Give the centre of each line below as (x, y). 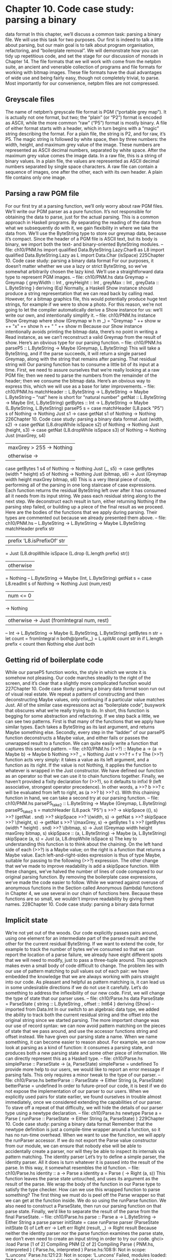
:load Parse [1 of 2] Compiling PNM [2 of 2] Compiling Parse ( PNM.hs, (80, 1244)
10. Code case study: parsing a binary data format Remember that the (79, 1124)
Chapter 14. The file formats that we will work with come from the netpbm (83, 61)
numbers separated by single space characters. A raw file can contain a (81, 166)
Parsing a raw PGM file (42, 194)
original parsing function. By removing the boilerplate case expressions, (81, 876)
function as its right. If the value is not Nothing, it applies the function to (81, 765)
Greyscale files (30, 99)
